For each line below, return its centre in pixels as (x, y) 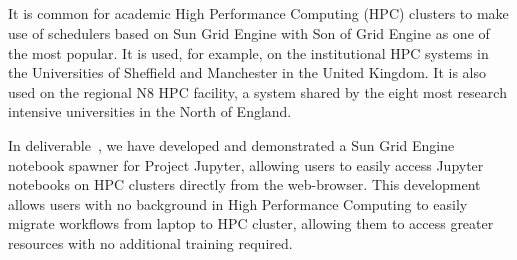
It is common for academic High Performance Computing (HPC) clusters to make (258, 13)
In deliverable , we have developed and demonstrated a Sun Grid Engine (231, 144)
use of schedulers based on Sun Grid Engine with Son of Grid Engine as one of (249, 32)
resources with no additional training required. (150, 242)
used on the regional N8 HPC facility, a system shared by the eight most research (257, 91)
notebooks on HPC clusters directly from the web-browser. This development (244, 184)
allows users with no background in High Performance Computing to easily (238, 203)
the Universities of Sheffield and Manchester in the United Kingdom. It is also (247, 72)
